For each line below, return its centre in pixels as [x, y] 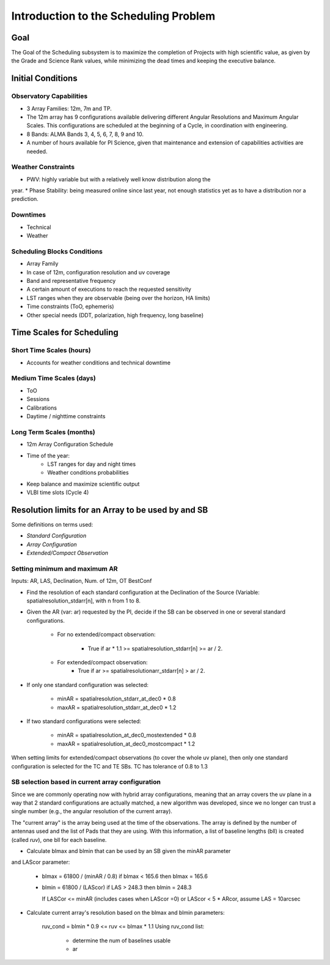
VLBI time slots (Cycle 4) [58, 492]
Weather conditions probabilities [88, 473]
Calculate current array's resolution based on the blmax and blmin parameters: [126, 912]
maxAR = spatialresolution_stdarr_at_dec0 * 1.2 [117, 707]
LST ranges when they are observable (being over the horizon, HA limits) [118, 298]
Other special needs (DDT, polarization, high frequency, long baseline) [115, 315]
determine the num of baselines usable [122, 941]
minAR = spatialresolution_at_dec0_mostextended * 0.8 [127, 735]
